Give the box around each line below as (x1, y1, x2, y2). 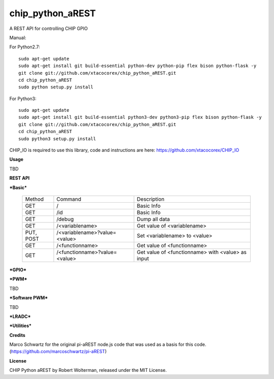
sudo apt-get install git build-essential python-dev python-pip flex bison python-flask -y (18, 63, 257, 69)
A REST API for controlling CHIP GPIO (9, 25, 88, 31)
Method (25, 196, 44, 203)
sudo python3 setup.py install (18, 136, 96, 142)
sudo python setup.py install (18, 84, 94, 90)
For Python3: (9, 96, 37, 102)
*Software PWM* (9, 295, 48, 301)
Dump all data (136, 215, 170, 223)
